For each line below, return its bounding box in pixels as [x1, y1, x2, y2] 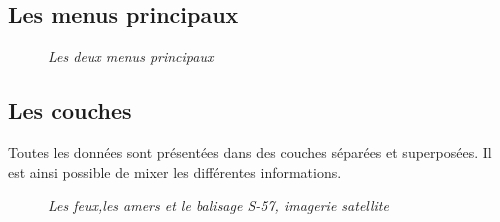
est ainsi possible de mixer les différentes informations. [8, 161, 342, 182]
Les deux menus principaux [48, 46, 214, 67]
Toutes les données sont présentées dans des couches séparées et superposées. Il [8, 142, 492, 162]
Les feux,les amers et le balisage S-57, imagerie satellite [48, 195, 389, 216]
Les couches [8, 95, 132, 126]
